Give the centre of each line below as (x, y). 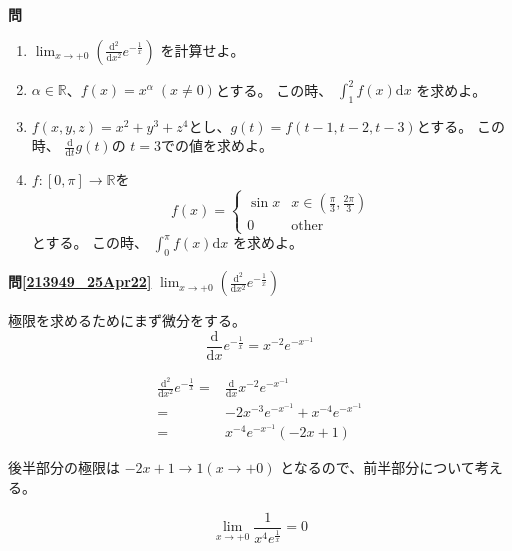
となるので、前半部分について (377, 467)
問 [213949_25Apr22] (80, 281)
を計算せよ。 (202, 49)
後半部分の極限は (64, 467)
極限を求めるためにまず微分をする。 (127, 320)
